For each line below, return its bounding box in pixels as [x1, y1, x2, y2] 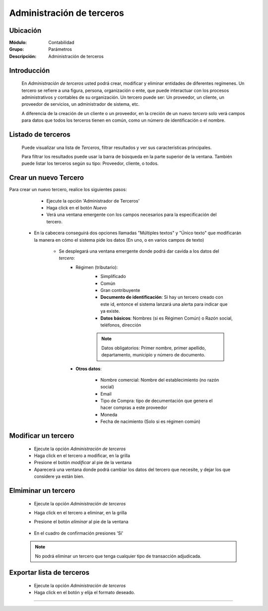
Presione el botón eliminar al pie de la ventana [34, 519, 129, 525]
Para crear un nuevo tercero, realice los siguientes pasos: [9, 187, 127, 193]
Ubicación [9, 26, 42, 35]
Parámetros [48, 46, 72, 52]
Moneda [100, 411, 118, 417]
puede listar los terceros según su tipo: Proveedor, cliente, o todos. [21, 160, 159, 166]
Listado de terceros [9, 131, 70, 139]
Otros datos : [75, 365, 102, 372]
